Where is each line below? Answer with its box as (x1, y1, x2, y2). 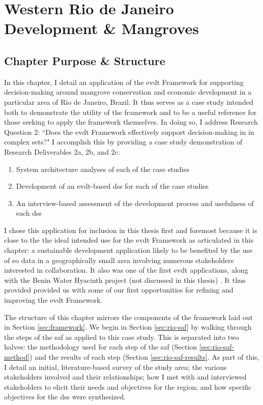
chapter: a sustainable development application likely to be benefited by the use (4, 245, 253, 255)
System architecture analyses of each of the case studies (16, 163, 190, 174)
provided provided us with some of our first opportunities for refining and (4, 284, 233, 295)
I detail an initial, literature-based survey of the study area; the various (4, 361, 227, 372)
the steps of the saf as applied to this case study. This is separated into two (4, 331, 239, 342)
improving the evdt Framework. (4, 295, 103, 305)
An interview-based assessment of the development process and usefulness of (16, 197, 254, 208)
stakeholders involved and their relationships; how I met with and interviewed (4, 371, 247, 382)
